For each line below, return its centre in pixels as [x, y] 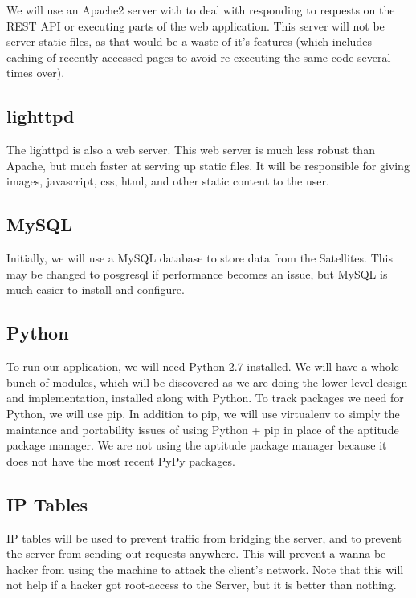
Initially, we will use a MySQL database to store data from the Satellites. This [200, 258]
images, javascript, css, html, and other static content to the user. [168, 181]
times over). [36, 73]
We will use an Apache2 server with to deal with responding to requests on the [201, 10]
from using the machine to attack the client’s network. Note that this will [222, 569]
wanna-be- [364, 553]
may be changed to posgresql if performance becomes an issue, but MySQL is [197, 273]
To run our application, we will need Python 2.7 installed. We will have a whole [203, 366]
